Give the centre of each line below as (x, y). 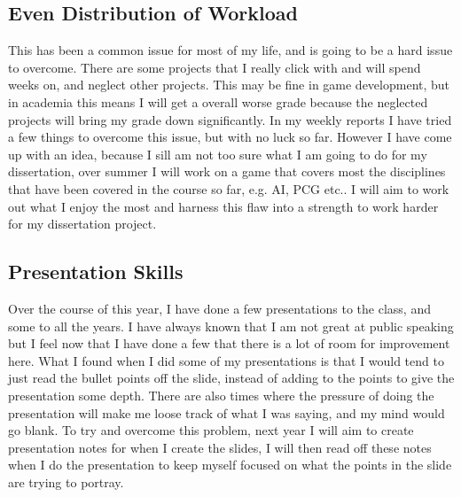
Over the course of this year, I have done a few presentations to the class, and (219, 308)
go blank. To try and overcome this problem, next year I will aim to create (211, 430)
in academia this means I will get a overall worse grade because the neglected (218, 101)
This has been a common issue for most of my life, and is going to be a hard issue (230, 50)
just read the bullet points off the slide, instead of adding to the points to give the (231, 378)
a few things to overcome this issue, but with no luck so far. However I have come (230, 137)
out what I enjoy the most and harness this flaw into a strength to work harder (223, 206)
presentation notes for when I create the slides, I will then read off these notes (220, 447)
